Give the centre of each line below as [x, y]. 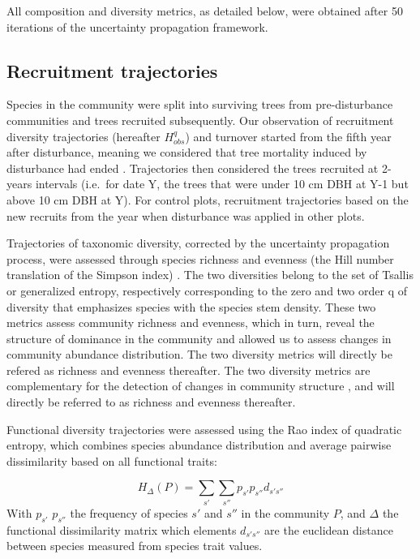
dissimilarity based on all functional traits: [112, 460]
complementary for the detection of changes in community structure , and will [201, 386]
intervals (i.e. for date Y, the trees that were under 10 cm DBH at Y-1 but [222, 184]
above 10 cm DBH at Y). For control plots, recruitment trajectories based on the [208, 199]
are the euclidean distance [329, 529]
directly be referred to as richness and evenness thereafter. [151, 402]
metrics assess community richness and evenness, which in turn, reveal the [191, 322]
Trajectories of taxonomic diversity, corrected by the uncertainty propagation [198, 243]
